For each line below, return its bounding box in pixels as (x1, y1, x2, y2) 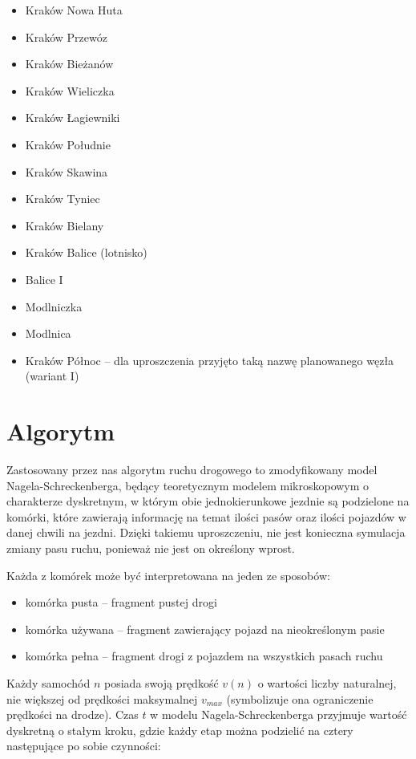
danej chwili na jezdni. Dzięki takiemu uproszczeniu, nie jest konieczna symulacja (6, 524, 406, 541)
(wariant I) (25, 367, 79, 384)
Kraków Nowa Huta (25, 2, 123, 18)
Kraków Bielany (25, 217, 104, 233)
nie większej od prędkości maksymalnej (6, 690, 198, 707)
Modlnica (25, 325, 71, 342)
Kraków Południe (25, 136, 111, 152)
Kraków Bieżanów (25, 55, 114, 72)
